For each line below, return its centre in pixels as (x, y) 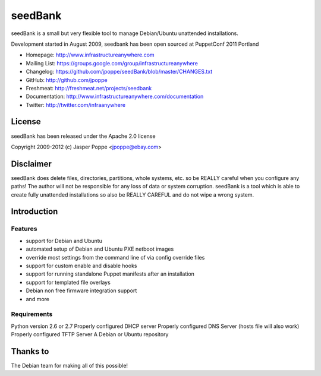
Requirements (32, 314)
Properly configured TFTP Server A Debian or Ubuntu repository (90, 334)
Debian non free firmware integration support (81, 290)
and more (38, 299)
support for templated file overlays (68, 282)
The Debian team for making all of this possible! (69, 365)
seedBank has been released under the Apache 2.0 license (83, 136)
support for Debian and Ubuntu (64, 241)
